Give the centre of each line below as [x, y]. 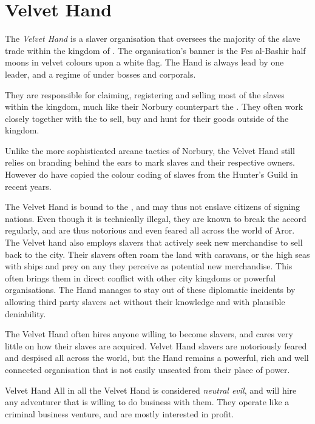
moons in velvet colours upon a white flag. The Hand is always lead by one [144, 62]
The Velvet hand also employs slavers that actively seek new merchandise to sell [154, 242]
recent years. [28, 186]
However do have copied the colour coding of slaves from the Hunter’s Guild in [151, 174]
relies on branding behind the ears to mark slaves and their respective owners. [150, 162]
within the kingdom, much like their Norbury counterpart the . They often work [154, 106]
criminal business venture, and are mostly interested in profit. [120, 413]
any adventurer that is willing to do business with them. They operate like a [147, 402]
